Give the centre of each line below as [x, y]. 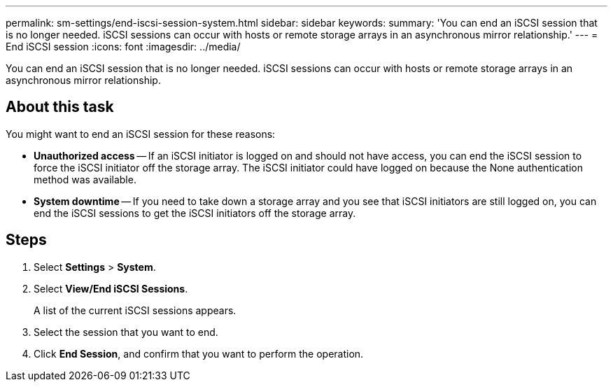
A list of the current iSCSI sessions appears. [135, 310]
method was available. [85, 179]
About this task [60, 107]
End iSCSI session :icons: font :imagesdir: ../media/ [123, 47]
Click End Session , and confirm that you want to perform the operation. [199, 353]
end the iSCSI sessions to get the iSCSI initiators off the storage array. [195, 213]
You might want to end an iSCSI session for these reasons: [141, 134]
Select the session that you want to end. [126, 332]
